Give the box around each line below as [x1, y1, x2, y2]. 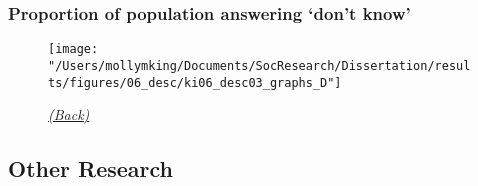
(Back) [48, 104, 90, 125]
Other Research [8, 153, 173, 184]
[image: [48, 42, 99, 57]
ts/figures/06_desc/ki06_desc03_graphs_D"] [48, 75, 342, 90]
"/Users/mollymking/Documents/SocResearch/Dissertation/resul [48, 58, 471, 73]
